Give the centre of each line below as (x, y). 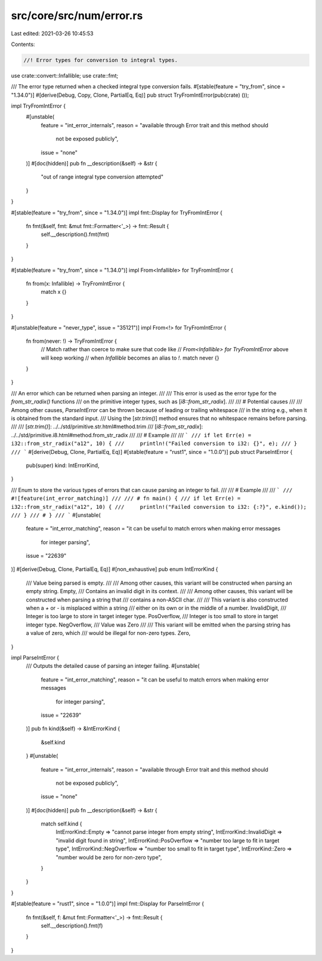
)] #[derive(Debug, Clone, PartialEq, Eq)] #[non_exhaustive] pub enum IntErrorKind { (114, 569)
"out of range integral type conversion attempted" (102, 177)
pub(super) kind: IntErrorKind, (63, 465)
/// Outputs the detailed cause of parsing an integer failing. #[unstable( (113, 666)
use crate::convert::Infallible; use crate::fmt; (65, 75)
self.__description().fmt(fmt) (75, 234)
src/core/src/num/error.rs (77, 16)
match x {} (54, 292)
